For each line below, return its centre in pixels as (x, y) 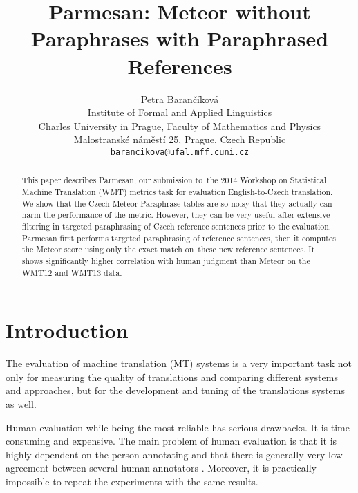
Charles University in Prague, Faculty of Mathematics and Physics (180, 125)
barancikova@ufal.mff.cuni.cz (180, 152)
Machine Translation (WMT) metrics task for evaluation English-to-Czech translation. (177, 191)
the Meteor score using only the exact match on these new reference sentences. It (168, 249)
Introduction (67, 330)
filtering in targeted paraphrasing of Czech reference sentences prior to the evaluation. (177, 226)
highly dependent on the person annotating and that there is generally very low (174, 454)
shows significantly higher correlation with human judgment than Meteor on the (166, 260)
